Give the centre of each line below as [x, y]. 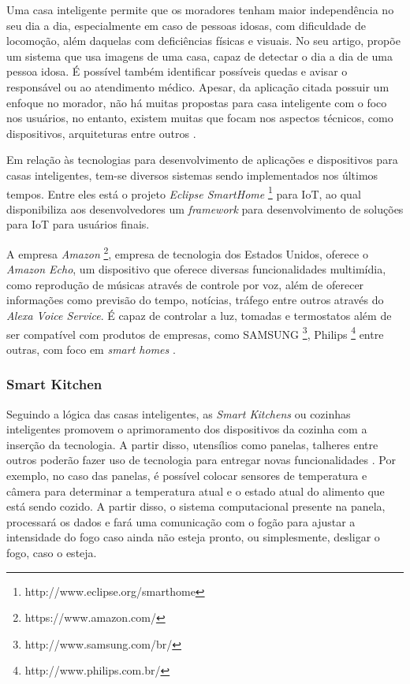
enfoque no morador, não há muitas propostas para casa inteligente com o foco [197, 102]
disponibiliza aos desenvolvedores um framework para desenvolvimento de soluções [205, 208]
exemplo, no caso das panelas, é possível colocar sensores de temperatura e [187, 476]
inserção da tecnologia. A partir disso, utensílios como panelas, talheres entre [192, 444]
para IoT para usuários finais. [78, 224]
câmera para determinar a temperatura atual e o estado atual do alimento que [196, 491]
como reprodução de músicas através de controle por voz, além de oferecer [185, 284]
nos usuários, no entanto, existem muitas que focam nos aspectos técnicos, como [200, 118]
